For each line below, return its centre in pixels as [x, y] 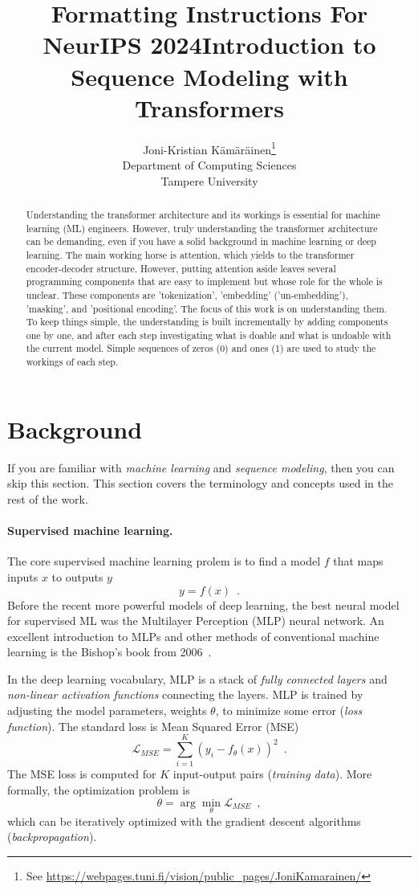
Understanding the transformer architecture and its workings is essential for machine [203, 214]
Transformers [209, 107]
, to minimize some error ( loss [289, 710]
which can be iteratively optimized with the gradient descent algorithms [184, 821]
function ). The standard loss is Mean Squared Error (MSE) [153, 726]
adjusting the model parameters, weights [107, 710]
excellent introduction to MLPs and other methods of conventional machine [193, 636]
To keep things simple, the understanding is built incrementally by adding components [207, 322]
